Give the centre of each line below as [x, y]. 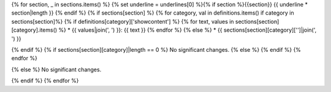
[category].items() [34, 30]
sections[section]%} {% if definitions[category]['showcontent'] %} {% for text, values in [123, 21]
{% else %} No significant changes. [56, 69]
